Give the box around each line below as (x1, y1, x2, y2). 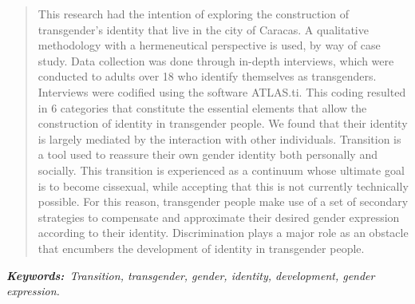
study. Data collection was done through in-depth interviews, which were (38, 52, 394, 69)
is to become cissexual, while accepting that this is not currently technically (38, 177, 409, 194)
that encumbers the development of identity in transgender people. (38, 239, 365, 256)
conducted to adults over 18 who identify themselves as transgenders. (38, 68, 377, 85)
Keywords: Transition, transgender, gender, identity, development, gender (6, 266, 375, 283)
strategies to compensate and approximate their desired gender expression (38, 208, 400, 225)
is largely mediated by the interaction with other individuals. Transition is (38, 130, 401, 147)
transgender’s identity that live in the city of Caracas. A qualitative (38, 21, 369, 38)
